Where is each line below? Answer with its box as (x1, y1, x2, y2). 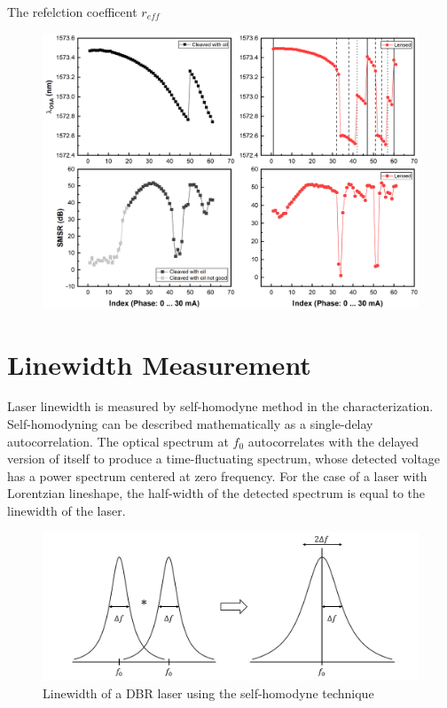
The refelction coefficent (7, 3, 137, 20)
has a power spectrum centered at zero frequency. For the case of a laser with (7, 466, 427, 485)
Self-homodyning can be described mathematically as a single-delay (7, 415, 373, 433)
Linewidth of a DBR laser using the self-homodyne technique (43, 683, 374, 702)
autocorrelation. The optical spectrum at (7, 432, 229, 450)
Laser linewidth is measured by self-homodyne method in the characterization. (7, 397, 434, 416)
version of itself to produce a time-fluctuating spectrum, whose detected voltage (7, 449, 441, 468)
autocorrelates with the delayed (247, 432, 420, 450)
